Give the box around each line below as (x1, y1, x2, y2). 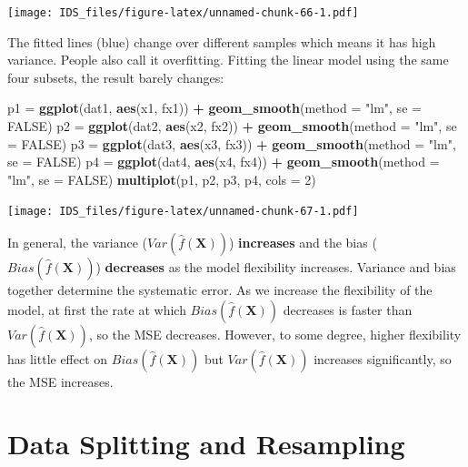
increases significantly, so (314, 349, 452, 368)
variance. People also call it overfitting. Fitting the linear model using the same (7, 50, 449, 69)
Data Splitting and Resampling (7, 425, 405, 462)
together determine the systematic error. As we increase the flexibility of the (7, 280, 433, 299)
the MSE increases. (7, 371, 114, 391)
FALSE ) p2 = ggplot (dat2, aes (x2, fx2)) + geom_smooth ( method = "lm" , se (7, 117, 457, 136)
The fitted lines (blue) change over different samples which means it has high (7, 32, 436, 51)
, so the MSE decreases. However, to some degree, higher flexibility (88, 324, 462, 343)
